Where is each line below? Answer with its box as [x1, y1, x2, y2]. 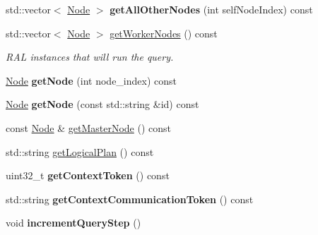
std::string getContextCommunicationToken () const [6, 191, 254, 206]
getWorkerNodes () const [110, 25, 218, 40]
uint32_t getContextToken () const [6, 168, 170, 183]
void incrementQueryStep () [6, 215, 141, 230]
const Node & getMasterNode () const [6, 120, 171, 135]
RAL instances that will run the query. [6, 49, 174, 64]
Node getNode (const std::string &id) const [6, 97, 199, 112]
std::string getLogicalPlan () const [6, 144, 154, 159]
